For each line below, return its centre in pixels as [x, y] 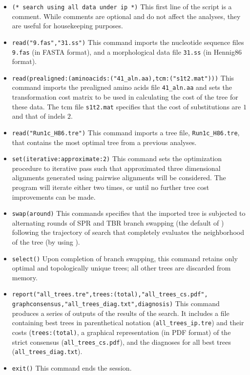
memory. [25, 277]
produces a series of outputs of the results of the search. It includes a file [121, 313]
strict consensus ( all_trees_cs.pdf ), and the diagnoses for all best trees [121, 342]
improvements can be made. [54, 197]
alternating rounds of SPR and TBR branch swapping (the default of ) [118, 222]
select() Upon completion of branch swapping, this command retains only [125, 258]
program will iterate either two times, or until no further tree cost [111, 187]
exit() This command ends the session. [72, 368]
